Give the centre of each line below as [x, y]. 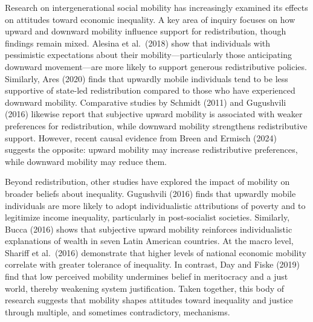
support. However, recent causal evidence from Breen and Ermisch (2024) [141, 137]
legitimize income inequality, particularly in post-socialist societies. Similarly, [147, 217]
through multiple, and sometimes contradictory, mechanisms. [118, 311]
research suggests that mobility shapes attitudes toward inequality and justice [149, 300]
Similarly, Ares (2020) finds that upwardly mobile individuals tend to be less [147, 78]
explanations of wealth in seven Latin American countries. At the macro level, [149, 241]
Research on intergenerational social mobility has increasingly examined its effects [156, 7]
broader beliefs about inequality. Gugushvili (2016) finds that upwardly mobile [150, 193]
